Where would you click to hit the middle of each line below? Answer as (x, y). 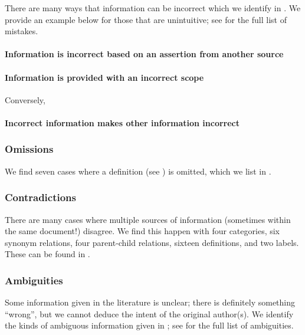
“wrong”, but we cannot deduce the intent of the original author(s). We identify (149, 313)
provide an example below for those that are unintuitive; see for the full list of (146, 19)
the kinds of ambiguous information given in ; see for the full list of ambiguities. (149, 325)
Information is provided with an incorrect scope (104, 77)
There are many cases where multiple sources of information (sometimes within (148, 219)
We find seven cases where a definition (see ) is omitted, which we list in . (138, 171)
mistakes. (22, 31)
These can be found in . (47, 254)
